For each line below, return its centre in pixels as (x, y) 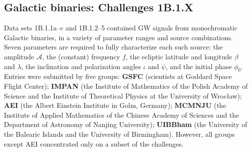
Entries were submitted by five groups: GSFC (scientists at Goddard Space (118, 76)
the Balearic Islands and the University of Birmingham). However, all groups (119, 134)
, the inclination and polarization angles (81, 66)
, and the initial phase (199, 66)
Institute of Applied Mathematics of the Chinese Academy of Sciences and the (122, 114)
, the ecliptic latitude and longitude (179, 56)
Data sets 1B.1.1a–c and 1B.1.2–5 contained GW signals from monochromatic (121, 28)
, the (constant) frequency (81, 56)
